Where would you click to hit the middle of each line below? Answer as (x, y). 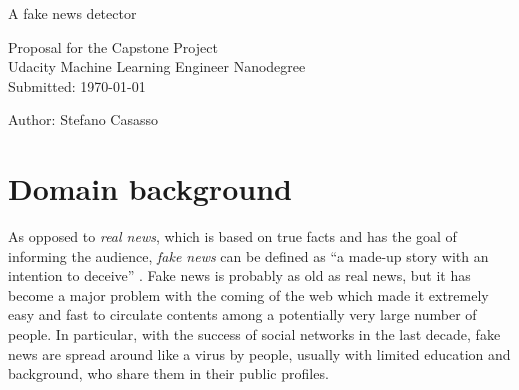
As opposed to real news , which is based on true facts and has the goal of (232, 236)
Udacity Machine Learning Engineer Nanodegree (157, 66)
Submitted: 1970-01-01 (77, 85)
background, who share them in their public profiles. (168, 373)
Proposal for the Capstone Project (113, 46)
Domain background (150, 188)
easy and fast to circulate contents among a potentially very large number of (242, 314)
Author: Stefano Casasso (83, 119)
